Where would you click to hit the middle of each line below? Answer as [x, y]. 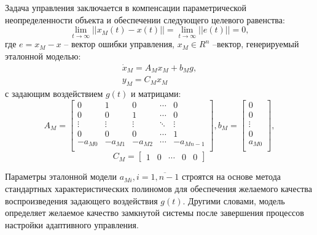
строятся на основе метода [231, 176]
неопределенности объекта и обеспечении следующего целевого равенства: [145, 19]
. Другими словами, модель [234, 200]
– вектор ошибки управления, [119, 44]
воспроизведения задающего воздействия [81, 200]
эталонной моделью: [43, 56]
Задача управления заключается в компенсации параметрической [126, 7]
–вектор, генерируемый [256, 44]
